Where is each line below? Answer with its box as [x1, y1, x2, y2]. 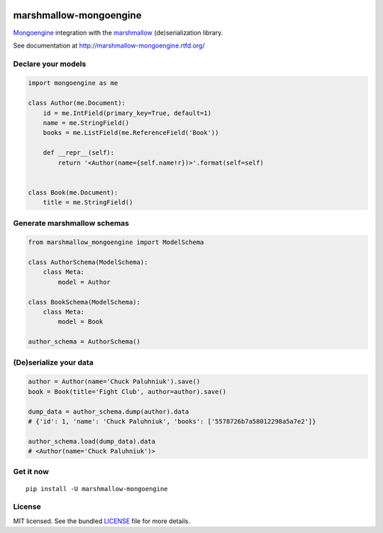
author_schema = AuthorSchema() [28, 338, 141, 346]
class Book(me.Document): [28, 188, 118, 197]
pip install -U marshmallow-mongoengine [26, 485, 168, 493]
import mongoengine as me [28, 79, 118, 87]
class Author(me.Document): [28, 99, 126, 107]
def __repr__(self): [43, 149, 115, 157]
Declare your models [13, 59, 87, 69]
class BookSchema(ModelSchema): [28, 298, 141, 306]
